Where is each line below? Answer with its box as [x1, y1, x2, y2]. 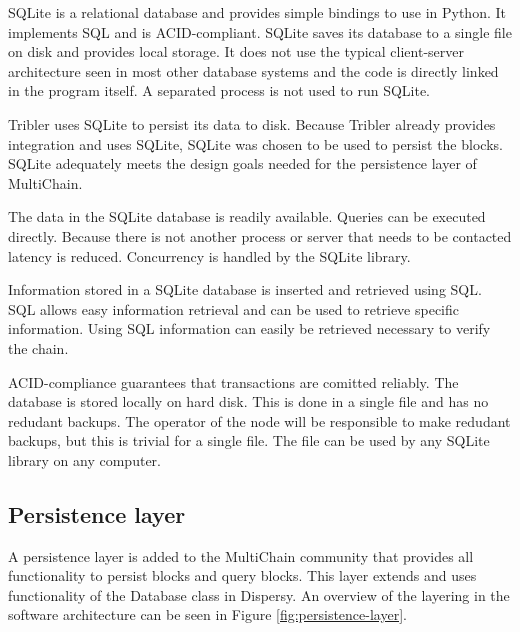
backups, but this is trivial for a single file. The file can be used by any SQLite [8, 430, 490, 451]
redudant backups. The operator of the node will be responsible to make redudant [8, 410, 511, 431]
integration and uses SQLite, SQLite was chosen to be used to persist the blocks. [8, 133, 503, 154]
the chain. [8, 337, 69, 358]
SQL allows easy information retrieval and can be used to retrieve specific [8, 298, 460, 319]
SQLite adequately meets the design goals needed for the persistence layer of [8, 153, 477, 174]
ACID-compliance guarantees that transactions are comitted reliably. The [8, 371, 459, 392]
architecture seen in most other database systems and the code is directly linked [8, 60, 499, 81]
